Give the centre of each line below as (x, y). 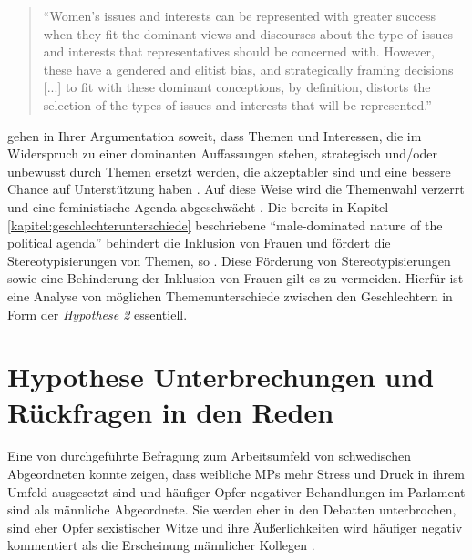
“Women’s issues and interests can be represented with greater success (240, 15)
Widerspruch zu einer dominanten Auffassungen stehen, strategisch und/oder (223, 153)
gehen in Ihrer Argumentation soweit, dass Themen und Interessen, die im (215, 135)
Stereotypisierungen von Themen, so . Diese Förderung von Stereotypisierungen (229, 260)
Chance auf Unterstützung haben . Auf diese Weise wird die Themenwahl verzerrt (236, 189)
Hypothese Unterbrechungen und (221, 377)
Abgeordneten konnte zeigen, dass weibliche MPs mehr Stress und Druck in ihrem (236, 473)
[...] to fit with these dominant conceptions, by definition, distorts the (237, 87)
